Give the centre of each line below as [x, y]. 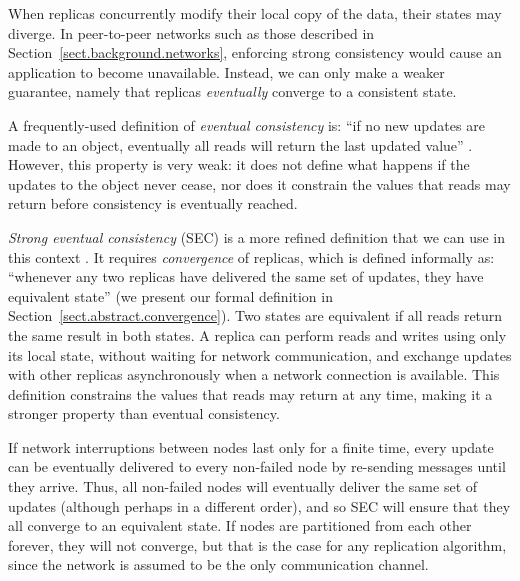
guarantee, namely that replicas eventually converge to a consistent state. [232, 91]
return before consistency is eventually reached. [153, 203]
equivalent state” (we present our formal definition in [170, 295]
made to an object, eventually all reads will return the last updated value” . [240, 144]
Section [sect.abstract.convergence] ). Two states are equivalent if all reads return [255, 315]
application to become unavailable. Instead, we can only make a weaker [226, 71]
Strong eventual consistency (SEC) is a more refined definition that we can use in [257, 236]
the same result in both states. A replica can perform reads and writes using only [257, 334]
